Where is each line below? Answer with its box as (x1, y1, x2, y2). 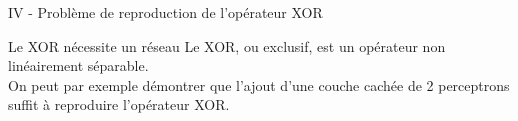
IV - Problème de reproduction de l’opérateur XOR (8, 2, 323, 22)
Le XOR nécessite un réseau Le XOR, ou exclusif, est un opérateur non (8, 35, 446, 56)
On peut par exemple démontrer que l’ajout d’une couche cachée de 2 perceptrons (8, 74, 510, 95)
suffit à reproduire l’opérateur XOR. (8, 94, 230, 115)
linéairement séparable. (8, 55, 149, 76)
